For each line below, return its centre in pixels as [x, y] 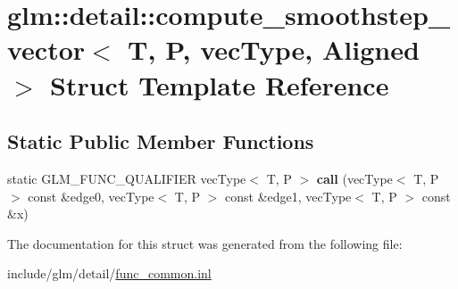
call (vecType [354, 178]
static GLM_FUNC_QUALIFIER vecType [127, 178]
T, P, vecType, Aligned [274, 50]
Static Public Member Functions [161, 141]
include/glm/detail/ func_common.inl [109, 273]
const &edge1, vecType [288, 196]
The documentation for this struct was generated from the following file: [205, 243]
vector [46, 50]
